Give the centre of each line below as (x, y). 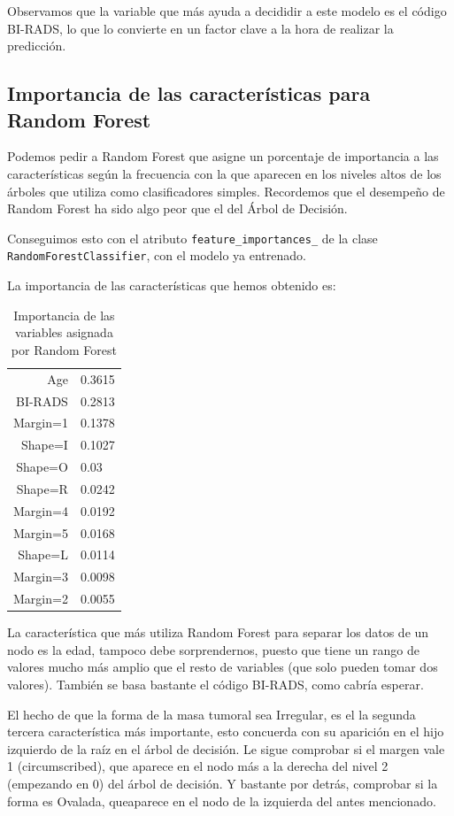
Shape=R (42, 488)
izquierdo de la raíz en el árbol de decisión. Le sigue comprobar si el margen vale (226, 748)
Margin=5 (41, 532)
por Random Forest (64, 349)
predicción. (37, 46)
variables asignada (64, 332)
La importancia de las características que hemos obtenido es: (172, 285)
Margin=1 (41, 423)
